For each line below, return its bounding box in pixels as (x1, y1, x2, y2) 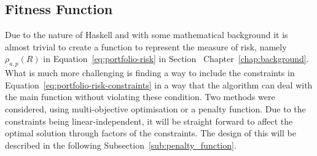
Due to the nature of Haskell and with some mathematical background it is (5, 28, 288, 41)
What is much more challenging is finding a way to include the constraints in (5, 66, 295, 79)
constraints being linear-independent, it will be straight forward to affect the (5, 114, 293, 127)
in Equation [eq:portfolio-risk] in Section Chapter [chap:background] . (43, 52, 309, 65)
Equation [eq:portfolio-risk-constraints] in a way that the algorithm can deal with (5, 78, 313, 91)
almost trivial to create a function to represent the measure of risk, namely (5, 40, 287, 53)
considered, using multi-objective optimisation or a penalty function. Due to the (5, 102, 306, 115)
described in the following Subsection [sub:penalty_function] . (5, 138, 237, 151)
